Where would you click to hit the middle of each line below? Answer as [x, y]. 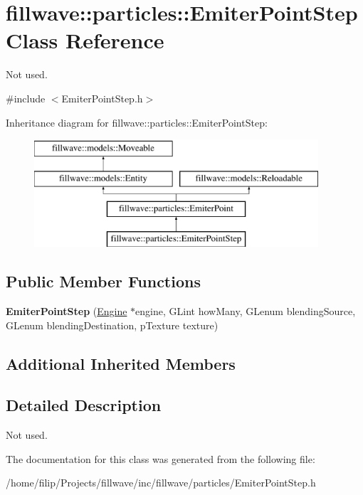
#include [26, 98]
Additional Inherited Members [121, 363]
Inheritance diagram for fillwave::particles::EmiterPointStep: [137, 122]
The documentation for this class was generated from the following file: [161, 458]
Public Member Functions [103, 281]
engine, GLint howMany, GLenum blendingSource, [246, 311]
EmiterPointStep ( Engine [67, 311]
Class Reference [85, 40]
